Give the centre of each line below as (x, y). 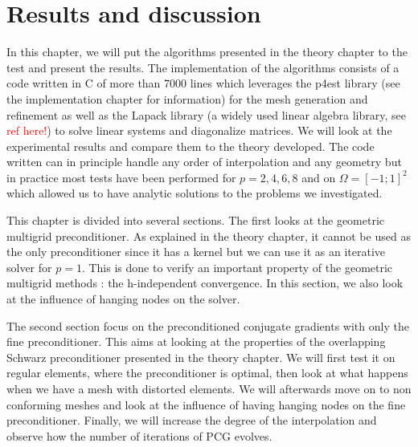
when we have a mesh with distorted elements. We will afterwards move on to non (209, 388)
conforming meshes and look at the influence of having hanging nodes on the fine (206, 404)
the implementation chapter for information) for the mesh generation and (187, 98)
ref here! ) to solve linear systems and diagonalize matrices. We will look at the (199, 130)
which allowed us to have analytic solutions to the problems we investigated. (195, 193)
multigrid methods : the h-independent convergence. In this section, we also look (205, 283)
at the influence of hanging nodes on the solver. (123, 299)
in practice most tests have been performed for (121, 177)
